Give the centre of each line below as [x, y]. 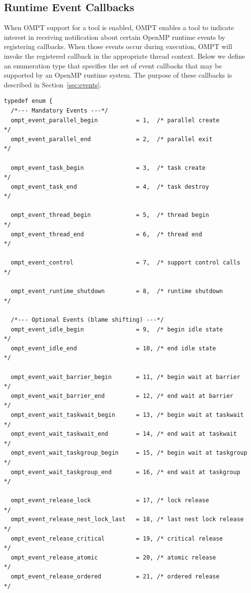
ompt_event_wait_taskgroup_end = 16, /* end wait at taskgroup [125, 472]
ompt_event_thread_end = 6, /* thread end [107, 234]
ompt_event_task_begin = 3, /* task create [108, 168]
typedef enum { [28, 101]
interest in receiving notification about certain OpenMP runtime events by [115, 37]
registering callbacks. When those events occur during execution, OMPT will [118, 46]
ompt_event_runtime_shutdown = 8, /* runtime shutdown [117, 291]
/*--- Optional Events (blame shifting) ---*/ [87, 320]
